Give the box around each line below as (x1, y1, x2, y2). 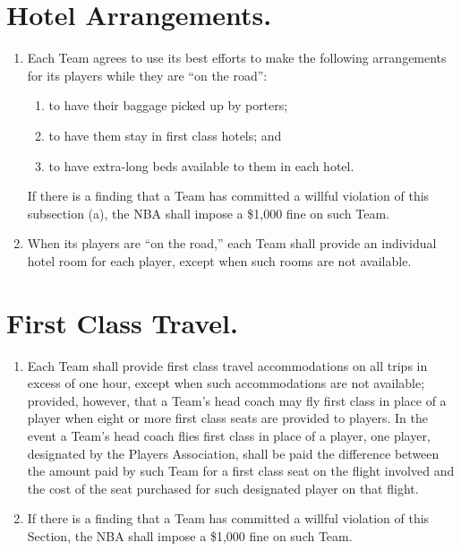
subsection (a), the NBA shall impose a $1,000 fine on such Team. (27, 203, 390, 222)
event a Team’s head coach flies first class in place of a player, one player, (27, 426, 431, 444)
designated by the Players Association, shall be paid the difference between (27, 443, 440, 462)
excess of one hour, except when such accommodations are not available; (27, 374, 425, 392)
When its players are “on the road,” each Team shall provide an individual (27, 234, 437, 253)
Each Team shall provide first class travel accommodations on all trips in (27, 356, 428, 375)
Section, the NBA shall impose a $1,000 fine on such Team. (27, 526, 353, 545)
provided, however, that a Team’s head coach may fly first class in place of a (27, 391, 447, 409)
